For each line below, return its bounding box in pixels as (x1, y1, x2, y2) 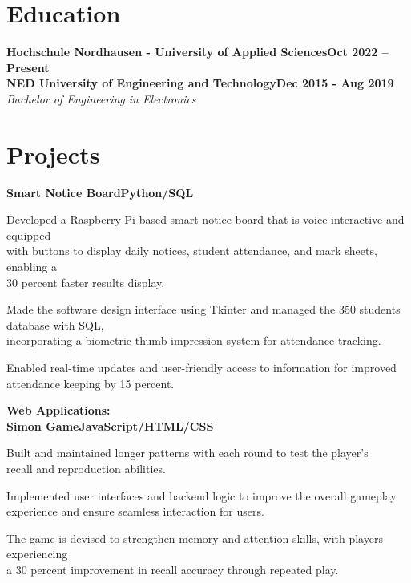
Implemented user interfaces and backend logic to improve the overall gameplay (6, 487, 397, 504)
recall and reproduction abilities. (6, 460, 166, 476)
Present (6, 59, 50, 75)
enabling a (6, 258, 58, 274)
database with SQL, (6, 316, 104, 333)
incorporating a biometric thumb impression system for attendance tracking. (6, 332, 381, 349)
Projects (6, 137, 100, 170)
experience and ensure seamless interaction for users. (6, 503, 264, 520)
